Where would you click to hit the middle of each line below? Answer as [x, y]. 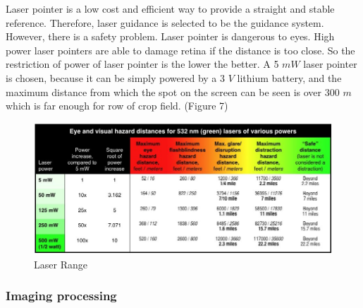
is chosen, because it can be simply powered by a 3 [116, 77]
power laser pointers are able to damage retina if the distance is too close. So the [180, 50]
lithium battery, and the [289, 77]
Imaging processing [61, 296]
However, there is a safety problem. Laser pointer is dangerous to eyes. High [170, 36]
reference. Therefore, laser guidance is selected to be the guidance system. [165, 22]
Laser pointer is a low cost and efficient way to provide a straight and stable [170, 8]
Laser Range [61, 264]
